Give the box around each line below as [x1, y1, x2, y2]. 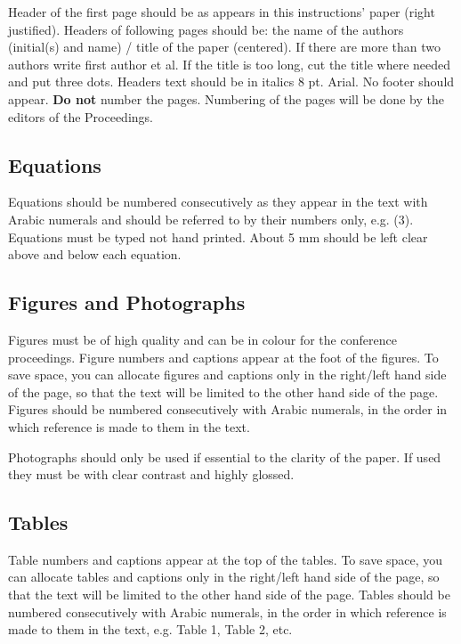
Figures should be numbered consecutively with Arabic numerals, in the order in [8, 400, 448, 419]
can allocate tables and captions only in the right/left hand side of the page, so [8, 567, 440, 586]
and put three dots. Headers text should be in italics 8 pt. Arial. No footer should [8, 72, 455, 91]
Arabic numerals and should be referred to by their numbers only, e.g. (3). [8, 209, 414, 228]
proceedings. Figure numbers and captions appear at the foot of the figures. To [8, 347, 439, 366]
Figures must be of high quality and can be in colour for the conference [8, 330, 397, 348]
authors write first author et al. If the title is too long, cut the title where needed [8, 54, 451, 73]
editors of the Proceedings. [8, 107, 153, 126]
